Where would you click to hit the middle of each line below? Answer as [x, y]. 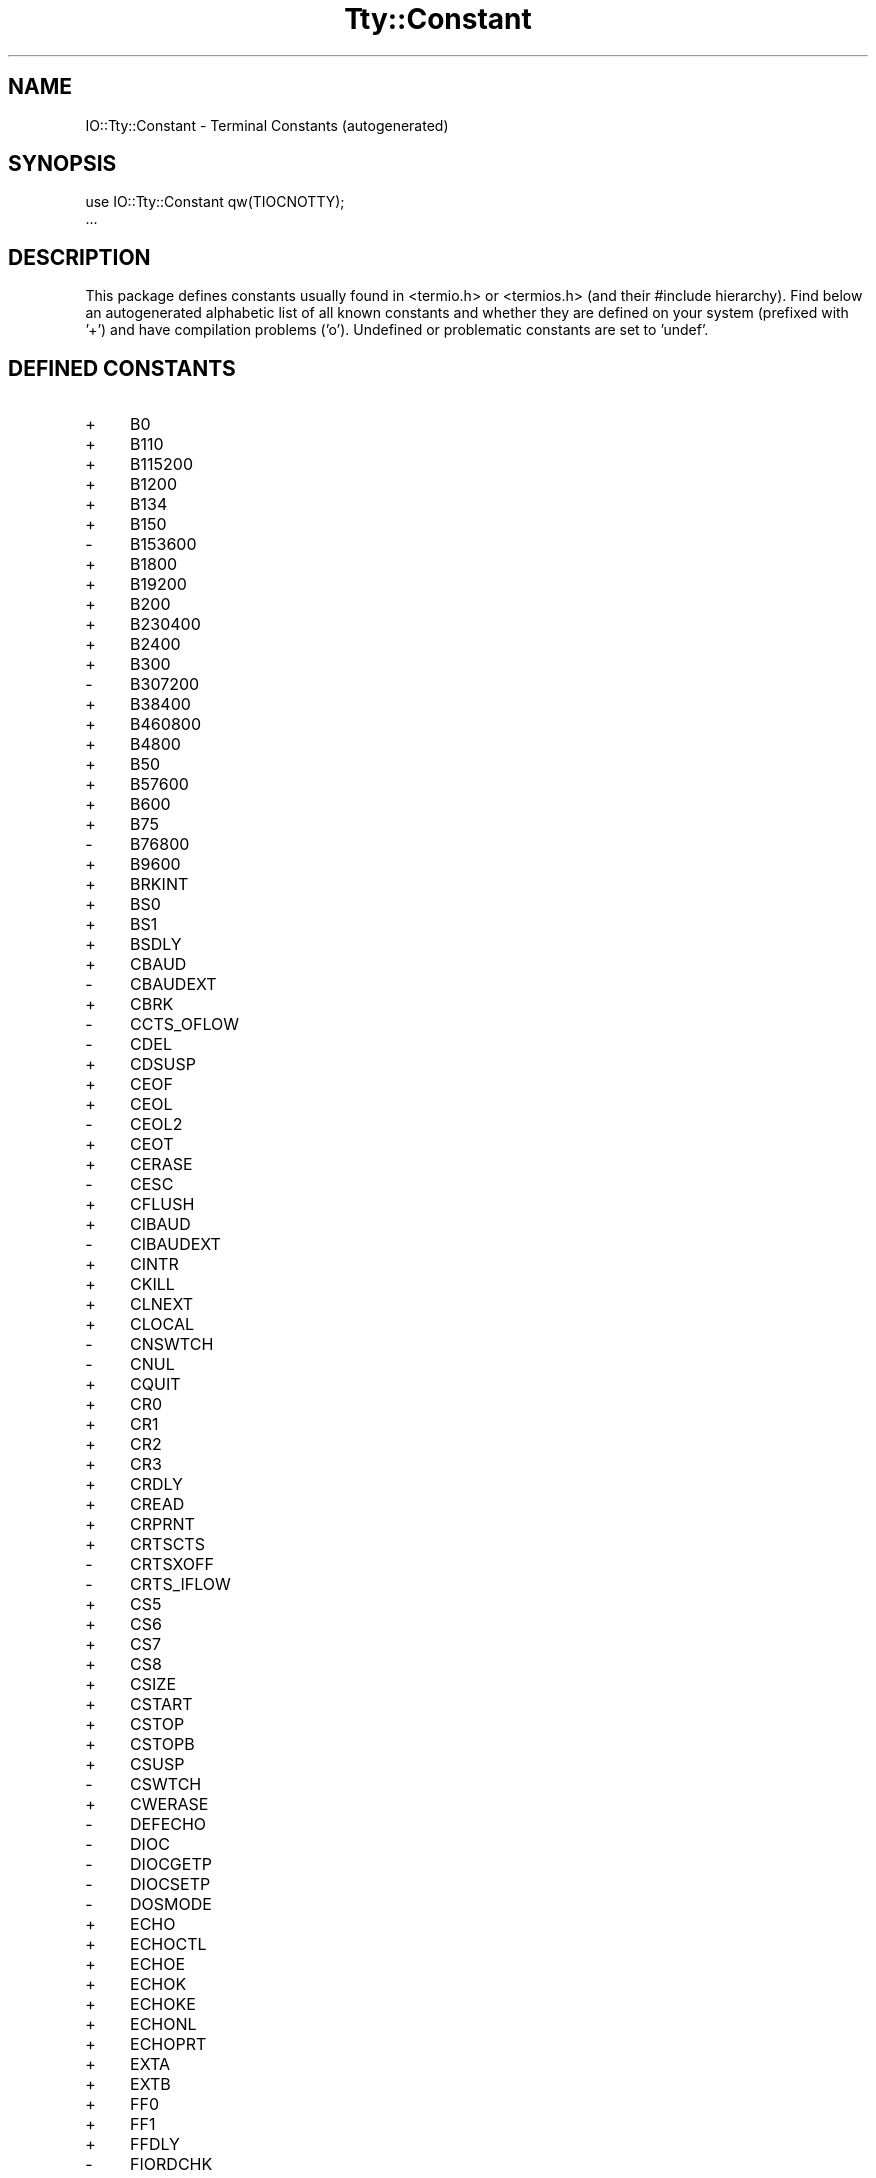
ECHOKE [163, 2004]
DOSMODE [171, 1904]
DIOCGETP [171, 1864]
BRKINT [159, 884]
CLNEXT [162, 1304]
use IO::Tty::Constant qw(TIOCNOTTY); [215, 202]
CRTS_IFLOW [180, 1584]
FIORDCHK [171, 2164]
